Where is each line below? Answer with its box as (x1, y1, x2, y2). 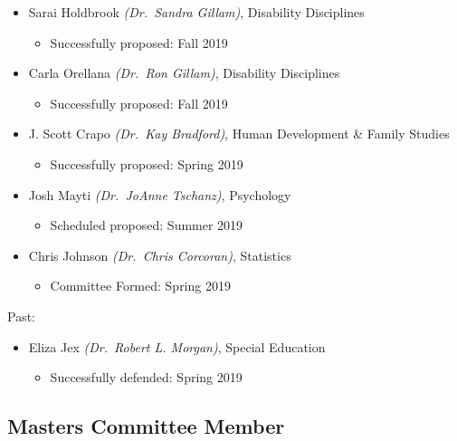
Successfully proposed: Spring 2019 (50, 154, 243, 173)
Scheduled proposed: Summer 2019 (50, 216, 243, 235)
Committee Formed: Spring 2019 (50, 276, 231, 295)
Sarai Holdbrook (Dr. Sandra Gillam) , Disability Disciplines (28, 3, 365, 21)
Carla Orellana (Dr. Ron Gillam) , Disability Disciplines (28, 63, 340, 82)
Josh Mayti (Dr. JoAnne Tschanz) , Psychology (28, 185, 291, 204)
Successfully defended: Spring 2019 (50, 368, 243, 387)
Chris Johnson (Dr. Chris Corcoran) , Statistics (28, 245, 291, 264)
